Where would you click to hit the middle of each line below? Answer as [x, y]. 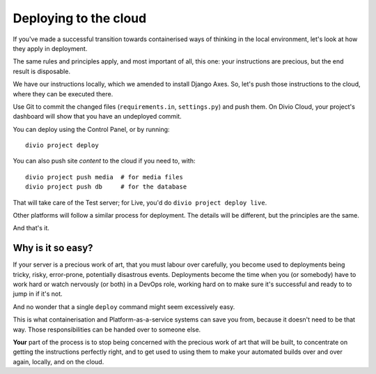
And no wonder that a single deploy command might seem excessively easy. [124, 306]
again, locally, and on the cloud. [58, 361]
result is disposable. [42, 71]
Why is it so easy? [53, 248]
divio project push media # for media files [104, 177]
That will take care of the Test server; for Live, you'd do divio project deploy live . [140, 202]
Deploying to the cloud [80, 18]
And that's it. [31, 228]
